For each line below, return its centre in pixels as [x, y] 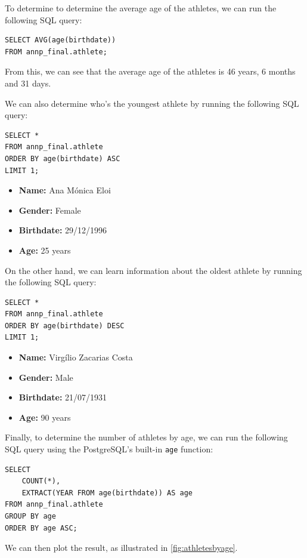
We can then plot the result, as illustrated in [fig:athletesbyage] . [121, 548]
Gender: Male [46, 377]
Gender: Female [50, 210]
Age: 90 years [45, 417]
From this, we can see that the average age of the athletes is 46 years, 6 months [150, 71]
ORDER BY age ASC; [41, 528]
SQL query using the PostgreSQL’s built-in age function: [109, 449]
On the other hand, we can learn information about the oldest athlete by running [153, 270]
